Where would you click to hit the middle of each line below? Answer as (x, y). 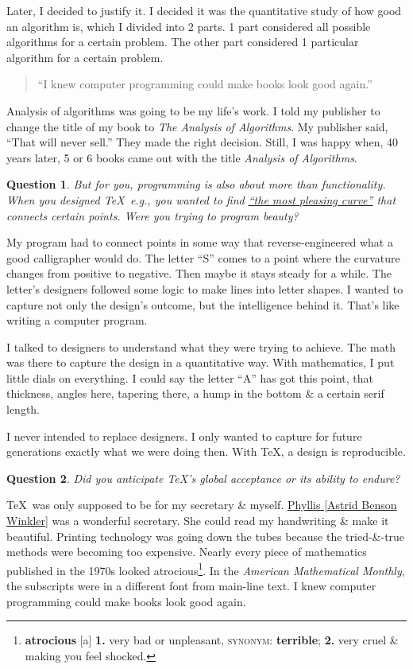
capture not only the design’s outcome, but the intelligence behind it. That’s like (203, 304)
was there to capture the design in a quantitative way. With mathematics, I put (201, 362)
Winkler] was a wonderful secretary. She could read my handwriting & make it (198, 521)
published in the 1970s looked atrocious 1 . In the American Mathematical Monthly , (206, 569)
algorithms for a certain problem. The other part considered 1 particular (183, 42)
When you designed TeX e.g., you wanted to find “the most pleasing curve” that (201, 199)
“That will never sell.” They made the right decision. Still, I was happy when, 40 (203, 142)
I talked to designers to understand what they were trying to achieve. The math (201, 346)
